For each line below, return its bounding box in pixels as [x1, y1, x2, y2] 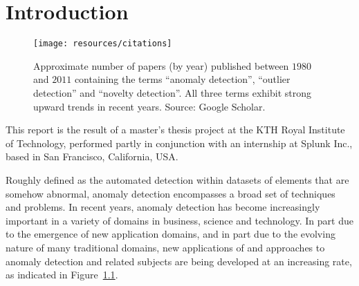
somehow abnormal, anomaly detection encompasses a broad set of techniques [6, 186, 335, 200]
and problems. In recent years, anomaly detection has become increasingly [6, 200, 320, 214]
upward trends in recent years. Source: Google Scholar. [33, 99, 266, 113]
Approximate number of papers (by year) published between [33, 58, 289, 73]
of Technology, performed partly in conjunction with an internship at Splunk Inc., [6, 135, 353, 150]
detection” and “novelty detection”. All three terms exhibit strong [33, 85, 311, 99]
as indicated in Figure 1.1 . [6, 267, 118, 282]
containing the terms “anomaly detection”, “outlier [74, 72, 291, 86]
